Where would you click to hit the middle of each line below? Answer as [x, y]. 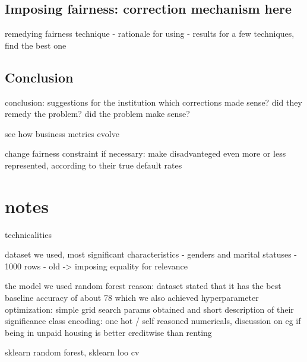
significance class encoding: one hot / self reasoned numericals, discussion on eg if [153, 321]
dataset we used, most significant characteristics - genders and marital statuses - [151, 254]
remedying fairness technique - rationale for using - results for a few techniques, [150, 34]
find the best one [36, 45]
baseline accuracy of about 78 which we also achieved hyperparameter [132, 298]
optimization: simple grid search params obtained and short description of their [149, 309]
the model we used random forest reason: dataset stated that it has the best [143, 286]
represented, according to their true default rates [94, 165]
